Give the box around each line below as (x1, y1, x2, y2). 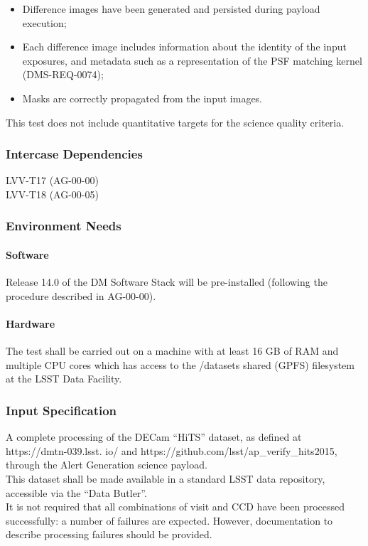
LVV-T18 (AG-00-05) (6, 186, 99, 201)
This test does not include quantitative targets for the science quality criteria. (6, 114, 345, 129)
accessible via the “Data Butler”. (6, 485, 147, 500)
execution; (22, 15, 67, 30)
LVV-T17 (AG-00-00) (6, 173, 99, 188)
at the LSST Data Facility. (6, 371, 122, 386)
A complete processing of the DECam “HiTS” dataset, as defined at (6, 429, 302, 444)
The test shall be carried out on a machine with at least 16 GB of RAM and (6, 343, 339, 358)
